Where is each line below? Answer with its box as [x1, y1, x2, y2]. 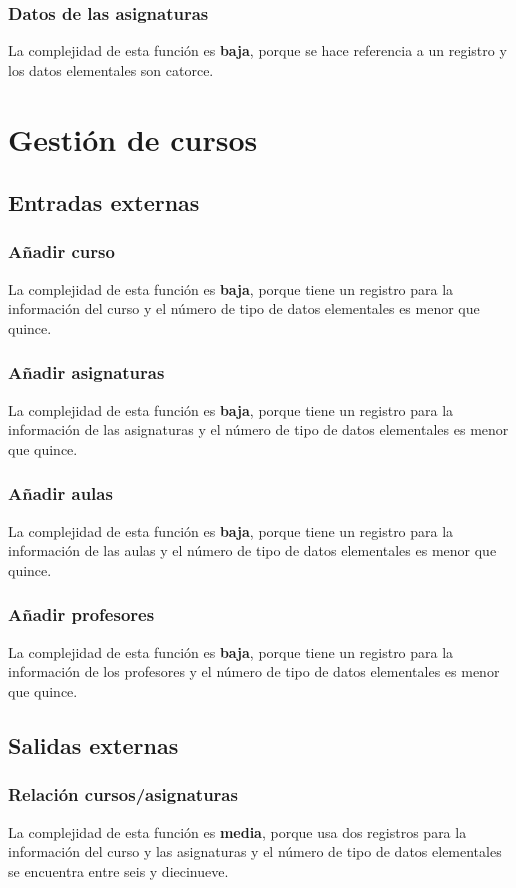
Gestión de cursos [8, 118, 258, 159]
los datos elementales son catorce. [8, 59, 214, 80]
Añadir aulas [8, 481, 113, 506]
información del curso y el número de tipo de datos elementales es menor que [8, 298, 480, 319]
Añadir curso [8, 239, 115, 264]
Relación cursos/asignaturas [8, 782, 238, 807]
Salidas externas [8, 729, 179, 760]
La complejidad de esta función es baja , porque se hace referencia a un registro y [8, 40, 507, 61]
